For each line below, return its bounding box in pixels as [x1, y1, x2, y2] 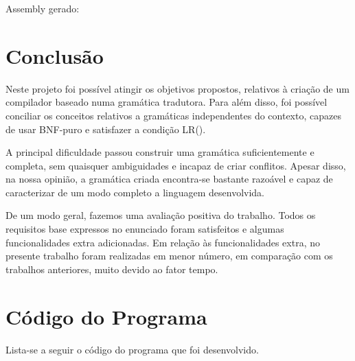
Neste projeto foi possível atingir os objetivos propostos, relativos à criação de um [5, 81, 350, 95]
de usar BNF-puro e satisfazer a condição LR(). [5, 121, 206, 136]
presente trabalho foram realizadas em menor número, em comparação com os [5, 248, 333, 263]
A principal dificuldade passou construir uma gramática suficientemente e [5, 145, 314, 159]
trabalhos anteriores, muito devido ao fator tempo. [5, 261, 218, 276]
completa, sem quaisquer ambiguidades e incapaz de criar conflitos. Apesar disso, [5, 158, 346, 172]
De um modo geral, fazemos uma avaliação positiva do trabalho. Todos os [5, 208, 316, 222]
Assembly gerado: [5, 1, 80, 15]
